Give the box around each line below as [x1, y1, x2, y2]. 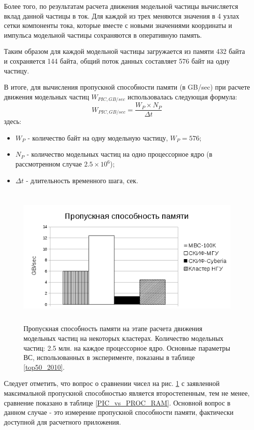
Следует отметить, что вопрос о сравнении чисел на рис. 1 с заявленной [4, 378, 220, 388]
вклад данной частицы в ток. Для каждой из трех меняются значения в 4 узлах [4, 10, 239, 21]
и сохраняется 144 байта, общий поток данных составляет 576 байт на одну [4, 55, 230, 66]
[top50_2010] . [23, 361, 65, 372]
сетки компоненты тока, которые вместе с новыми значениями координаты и [4, 20, 232, 30]
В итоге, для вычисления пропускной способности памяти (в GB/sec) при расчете [4, 82, 250, 92]
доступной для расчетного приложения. [4, 416, 121, 427]
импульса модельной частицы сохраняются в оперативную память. [4, 29, 202, 40]
